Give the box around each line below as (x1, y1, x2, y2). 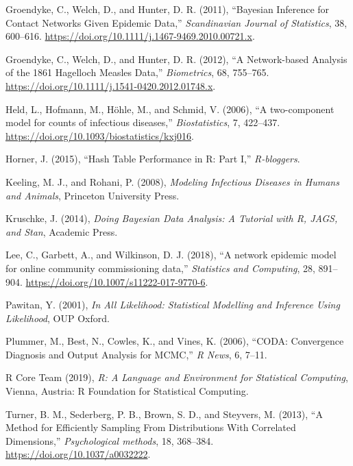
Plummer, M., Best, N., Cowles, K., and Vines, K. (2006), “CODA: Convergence (5, 334, 344, 348)
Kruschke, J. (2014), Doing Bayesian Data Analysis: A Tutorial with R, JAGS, (5, 211, 338, 225)
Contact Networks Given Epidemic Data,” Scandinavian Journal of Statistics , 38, (5, 15, 348, 29)
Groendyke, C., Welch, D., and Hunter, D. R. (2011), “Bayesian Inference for (5, 2, 330, 16)
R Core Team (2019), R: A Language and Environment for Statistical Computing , (5, 370, 348, 384)
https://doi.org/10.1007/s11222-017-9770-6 (25, 274, 206, 289)
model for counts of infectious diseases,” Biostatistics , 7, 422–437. (5, 115, 280, 130)
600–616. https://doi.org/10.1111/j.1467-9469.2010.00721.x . (5, 29, 255, 43)
